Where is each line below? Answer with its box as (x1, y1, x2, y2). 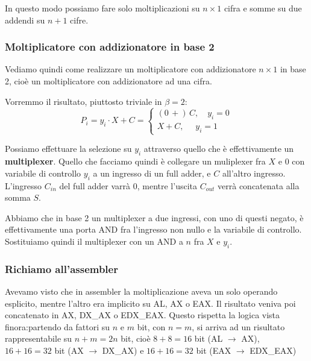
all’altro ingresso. (222, 166, 286, 179)
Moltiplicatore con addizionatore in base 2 (5, 39, 215, 54)
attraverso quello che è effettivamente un (143, 142, 294, 155)
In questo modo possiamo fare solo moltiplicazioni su (5, 2, 200, 14)
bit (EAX (196, 344, 231, 356)
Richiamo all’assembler (5, 261, 118, 276)
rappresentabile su (5, 332, 72, 345)
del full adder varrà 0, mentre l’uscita (59, 179, 197, 192)
